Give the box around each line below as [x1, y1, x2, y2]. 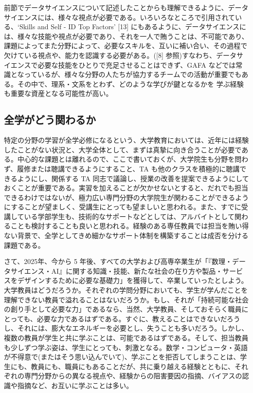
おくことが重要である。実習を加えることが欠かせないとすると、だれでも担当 [4, 183, 249, 193]
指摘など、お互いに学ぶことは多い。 [17, 380, 133, 390]
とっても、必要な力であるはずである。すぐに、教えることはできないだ [4, 313, 227, 323]
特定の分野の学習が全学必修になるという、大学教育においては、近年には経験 [4, 135, 249, 145]
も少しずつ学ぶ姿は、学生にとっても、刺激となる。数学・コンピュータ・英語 [4, 342, 248, 352]
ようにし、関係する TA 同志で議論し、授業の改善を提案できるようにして [17, 173, 249, 183]
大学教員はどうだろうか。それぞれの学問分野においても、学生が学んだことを [4, 285, 248, 295]
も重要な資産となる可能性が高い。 [4, 88, 113, 98]
